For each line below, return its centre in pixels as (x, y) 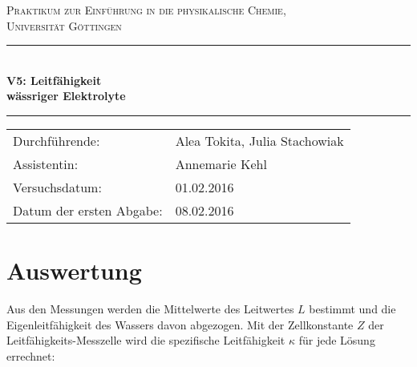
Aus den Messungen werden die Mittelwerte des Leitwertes (150, 309)
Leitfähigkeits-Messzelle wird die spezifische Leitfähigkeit (146, 340)
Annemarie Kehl (221, 163)
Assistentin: (46, 163)
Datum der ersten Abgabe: (88, 210)
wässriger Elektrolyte (66, 96)
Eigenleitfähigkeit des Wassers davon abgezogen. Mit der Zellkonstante (180, 324)
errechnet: (31, 355)
